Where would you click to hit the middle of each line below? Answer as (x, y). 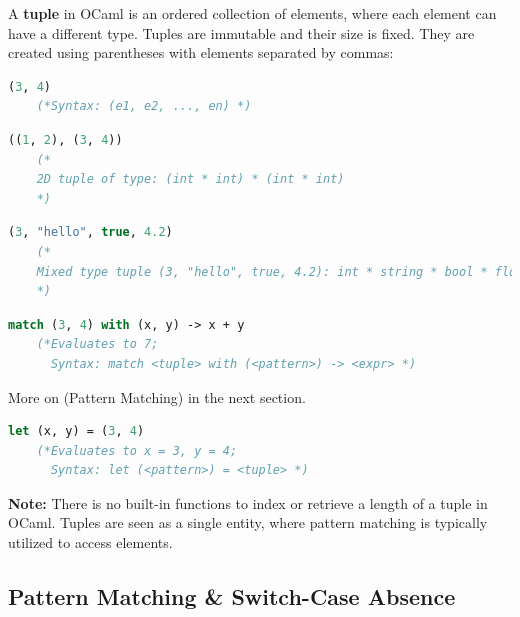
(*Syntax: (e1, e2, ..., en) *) (144, 106)
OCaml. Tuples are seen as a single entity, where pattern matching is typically (248, 522)
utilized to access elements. (90, 542)
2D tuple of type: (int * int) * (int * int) (190, 179)
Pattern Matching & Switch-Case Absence (232, 596)
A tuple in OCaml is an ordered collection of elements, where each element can (252, 13)
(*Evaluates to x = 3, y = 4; (137, 450)
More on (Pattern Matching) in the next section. (157, 396)
